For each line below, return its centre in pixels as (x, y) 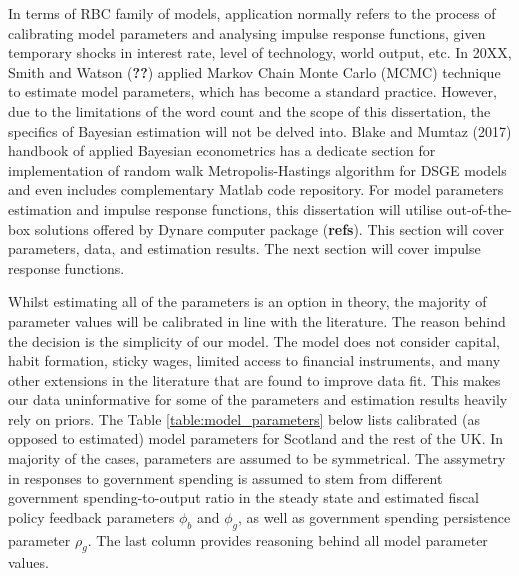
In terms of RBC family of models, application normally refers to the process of (252, 13)
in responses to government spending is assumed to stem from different (225, 477)
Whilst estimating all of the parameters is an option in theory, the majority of (247, 301)
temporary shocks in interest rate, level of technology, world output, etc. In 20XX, (260, 52)
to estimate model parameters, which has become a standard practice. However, (252, 91)
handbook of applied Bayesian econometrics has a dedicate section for (222, 150)
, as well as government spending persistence (374, 516)
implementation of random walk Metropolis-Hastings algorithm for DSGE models (257, 169)
